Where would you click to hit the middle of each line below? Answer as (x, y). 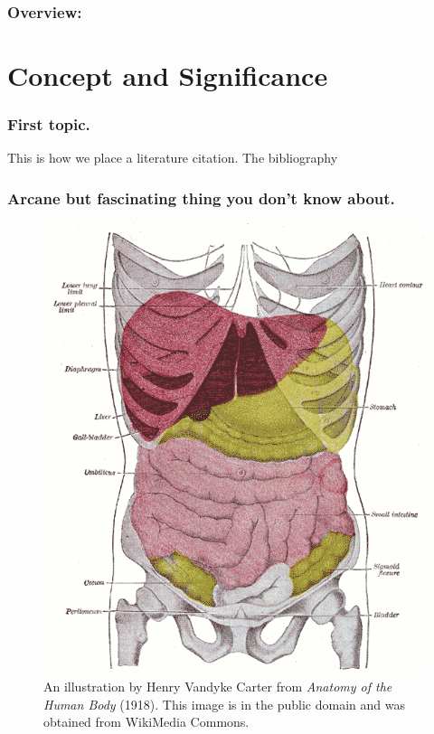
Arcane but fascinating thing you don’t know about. (201, 198)
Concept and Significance (168, 75)
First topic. (49, 124)
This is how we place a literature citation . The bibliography (173, 158)
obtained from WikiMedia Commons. (146, 722)
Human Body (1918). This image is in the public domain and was (224, 704)
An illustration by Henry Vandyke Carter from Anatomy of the (218, 687)
